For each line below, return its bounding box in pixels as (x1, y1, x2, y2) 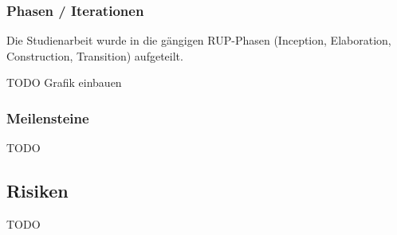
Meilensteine (6, 108, 89, 127)
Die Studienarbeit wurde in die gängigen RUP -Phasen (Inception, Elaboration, (6, 32, 391, 49)
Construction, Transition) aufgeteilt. (6, 47, 183, 64)
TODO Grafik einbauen (6, 74, 122, 91)
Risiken (6, 178, 69, 203)
